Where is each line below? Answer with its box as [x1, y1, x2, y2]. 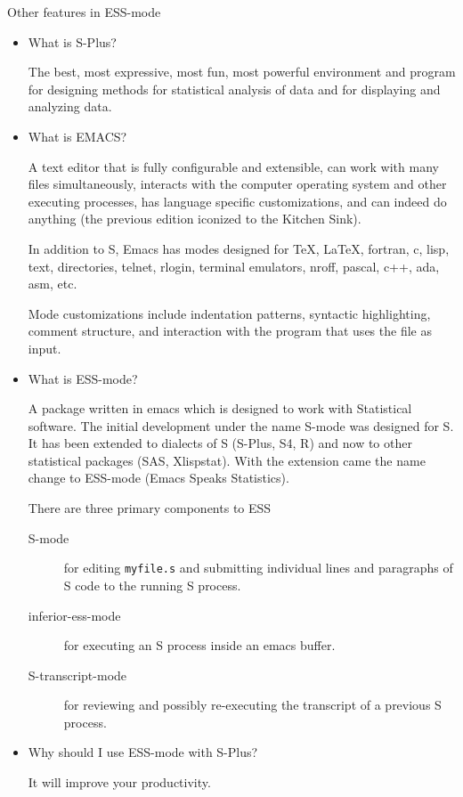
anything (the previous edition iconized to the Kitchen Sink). [28, 209, 361, 228]
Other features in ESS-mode [7, 3, 161, 20]
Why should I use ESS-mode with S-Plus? [28, 743, 258, 761]
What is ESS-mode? [28, 369, 138, 387]
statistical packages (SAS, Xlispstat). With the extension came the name [28, 451, 426, 469]
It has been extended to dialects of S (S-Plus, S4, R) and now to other [28, 434, 412, 452]
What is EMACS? [28, 126, 127, 145]
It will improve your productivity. [28, 773, 211, 792]
